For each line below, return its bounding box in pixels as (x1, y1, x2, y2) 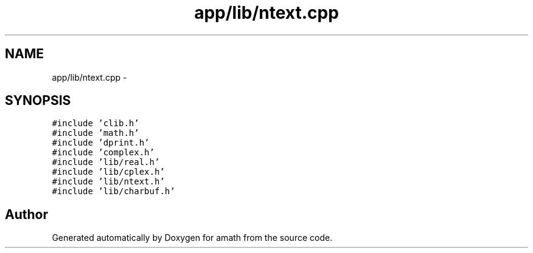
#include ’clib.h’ (52, 118, 139, 129)
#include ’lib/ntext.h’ (52, 177, 165, 187)
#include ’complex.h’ (52, 147, 155, 158)
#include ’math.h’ (52, 128, 139, 138)
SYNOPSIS (5, 93, 71, 109)
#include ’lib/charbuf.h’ (52, 186, 175, 197)
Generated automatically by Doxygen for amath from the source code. (52, 232, 333, 243)
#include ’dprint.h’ (52, 138, 150, 148)
